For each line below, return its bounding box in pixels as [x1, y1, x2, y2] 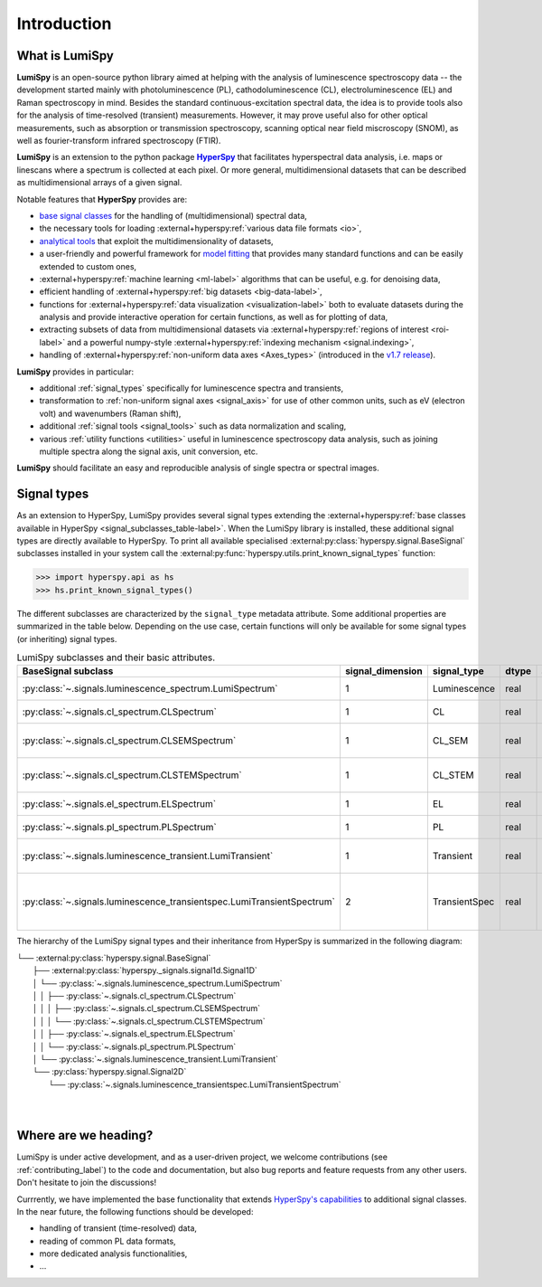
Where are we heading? [16, 1128, 154, 1143]
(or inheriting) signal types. [16, 633, 117, 644]
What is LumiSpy [16, 48, 115, 63]
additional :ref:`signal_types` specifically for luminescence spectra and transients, [39, 383, 344, 393]
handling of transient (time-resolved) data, [39, 1223, 198, 1234]
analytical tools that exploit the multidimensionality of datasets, [39, 235, 275, 246]
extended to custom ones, [39, 260, 137, 271]
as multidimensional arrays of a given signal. [16, 177, 182, 188]
